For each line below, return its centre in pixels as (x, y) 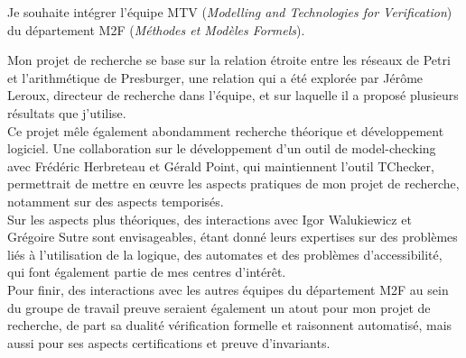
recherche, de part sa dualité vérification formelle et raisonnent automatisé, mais (230, 325)
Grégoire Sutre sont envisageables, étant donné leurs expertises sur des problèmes (233, 237)
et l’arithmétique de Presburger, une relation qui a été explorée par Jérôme (215, 77)
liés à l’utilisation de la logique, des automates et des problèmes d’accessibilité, (225, 254)
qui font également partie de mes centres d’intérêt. (147, 272)
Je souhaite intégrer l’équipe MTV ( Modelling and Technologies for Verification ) (230, 12)
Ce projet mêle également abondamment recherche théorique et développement (226, 130)
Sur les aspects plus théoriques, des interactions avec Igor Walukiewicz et (210, 219)
